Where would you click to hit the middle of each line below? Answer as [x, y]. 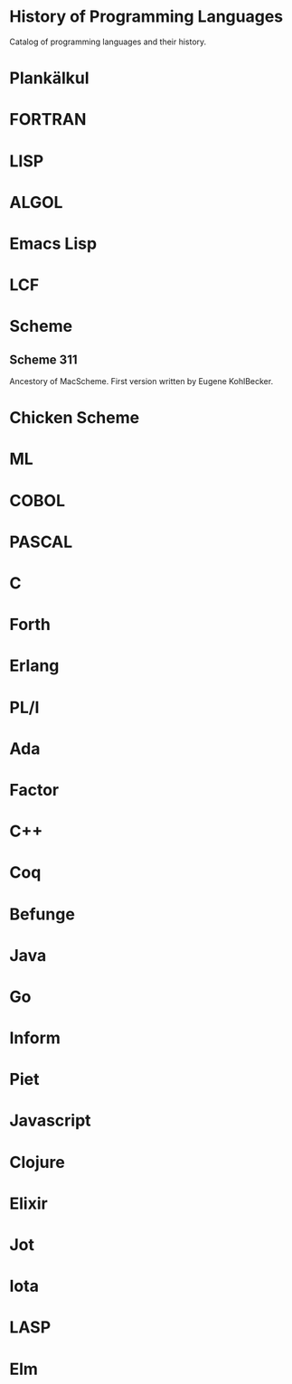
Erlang [34, 666]
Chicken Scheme [75, 418]
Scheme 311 [44, 359]
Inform [35, 1038]
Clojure [37, 1162]
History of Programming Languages [146, 17]
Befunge [42, 914]
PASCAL [41, 542]
